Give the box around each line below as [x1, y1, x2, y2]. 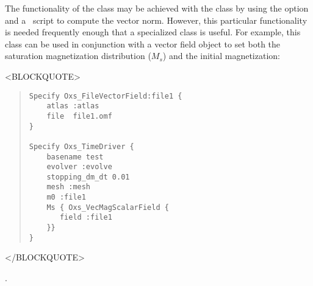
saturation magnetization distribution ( [5, 49, 151, 62]
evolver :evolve [46, 162, 112, 172]
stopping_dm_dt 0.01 [46, 172, 130, 181]
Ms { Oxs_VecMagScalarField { [46, 203, 169, 212]
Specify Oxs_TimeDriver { [29, 142, 134, 151]
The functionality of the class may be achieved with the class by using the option [5, 2, 309, 14]
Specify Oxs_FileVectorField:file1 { [29, 91, 182, 100]
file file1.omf [46, 111, 112, 120]
